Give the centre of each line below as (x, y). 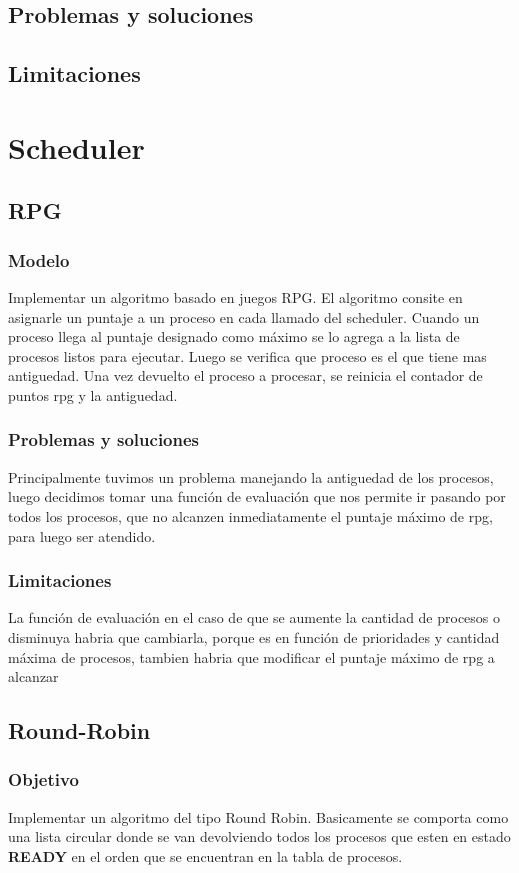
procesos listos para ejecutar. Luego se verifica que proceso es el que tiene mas (247, 355)
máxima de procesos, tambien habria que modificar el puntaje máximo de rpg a (251, 656)
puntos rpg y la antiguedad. (93, 394)
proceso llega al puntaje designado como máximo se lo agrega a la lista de (234, 336)
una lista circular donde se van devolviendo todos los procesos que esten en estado (259, 836)
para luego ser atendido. (82, 535)
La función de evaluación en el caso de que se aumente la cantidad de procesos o (254, 617)
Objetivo (43, 779)
